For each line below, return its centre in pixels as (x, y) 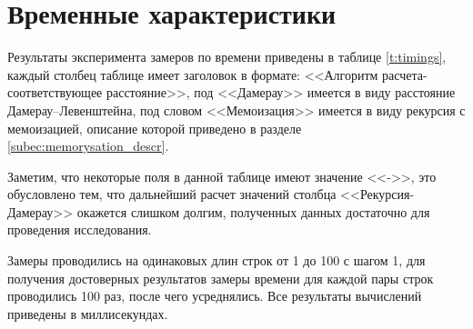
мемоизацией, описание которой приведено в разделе (155, 128)
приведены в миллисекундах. (88, 313)
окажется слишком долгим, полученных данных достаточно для (253, 211)
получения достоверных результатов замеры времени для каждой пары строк (221, 278)
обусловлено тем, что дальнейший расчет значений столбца (172, 194)
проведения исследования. (80, 229)
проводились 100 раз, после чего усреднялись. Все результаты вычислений (215, 296)
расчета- (405, 74)
